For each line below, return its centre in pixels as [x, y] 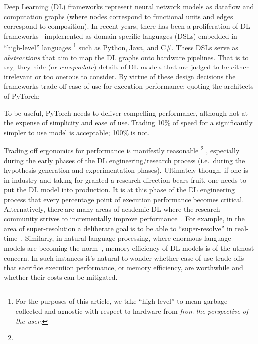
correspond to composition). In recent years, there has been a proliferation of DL [127, 26]
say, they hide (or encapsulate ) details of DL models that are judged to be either [126, 67]
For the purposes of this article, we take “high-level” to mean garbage [122, 301]
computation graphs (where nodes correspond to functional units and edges [119, 16]
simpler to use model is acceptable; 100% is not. [77, 132]
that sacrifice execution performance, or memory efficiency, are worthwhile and [124, 267]
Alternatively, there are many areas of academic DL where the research [112, 209]
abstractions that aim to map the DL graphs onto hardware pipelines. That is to [126, 57]
